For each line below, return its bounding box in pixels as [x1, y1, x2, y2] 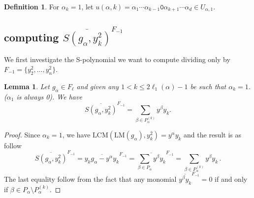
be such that [190, 81, 226, 91]
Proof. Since [4, 129, 40, 139]
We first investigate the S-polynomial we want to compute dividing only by [4, 54, 230, 65]
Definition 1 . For [4, 1, 60, 11]
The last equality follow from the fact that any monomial [4, 173, 177, 184]
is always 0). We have [16, 91, 82, 101]
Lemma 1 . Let [4, 81, 50, 91]
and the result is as [184, 129, 241, 139]
